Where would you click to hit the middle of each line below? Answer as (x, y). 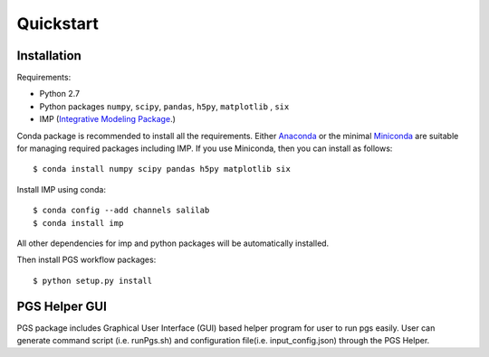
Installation (49, 56)
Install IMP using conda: (61, 189)
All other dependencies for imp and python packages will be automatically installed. (173, 243)
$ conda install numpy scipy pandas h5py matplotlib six (162, 169)
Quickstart (58, 23)
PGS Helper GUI (62, 306)
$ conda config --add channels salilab (121, 211)
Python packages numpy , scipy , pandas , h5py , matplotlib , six (164, 106)
